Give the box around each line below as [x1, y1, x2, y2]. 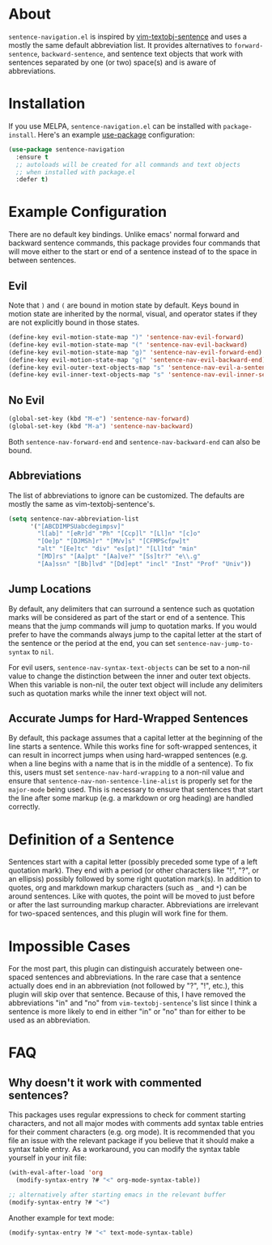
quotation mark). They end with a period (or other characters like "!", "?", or [8, 865, 260, 875]
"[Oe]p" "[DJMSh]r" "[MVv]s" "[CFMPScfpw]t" [37, 538, 190, 546]
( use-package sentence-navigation [8, 145, 125, 154]
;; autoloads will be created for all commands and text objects [15, 160, 241, 168]
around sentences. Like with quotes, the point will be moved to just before [8, 891, 255, 901]
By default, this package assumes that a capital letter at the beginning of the [8, 733, 263, 743]
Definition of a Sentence [8, 831, 175, 848]
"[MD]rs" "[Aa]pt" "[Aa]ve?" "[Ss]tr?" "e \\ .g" [37, 552, 201, 560]
